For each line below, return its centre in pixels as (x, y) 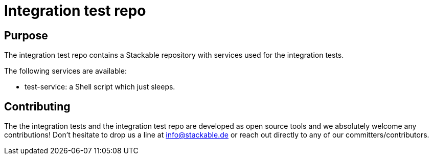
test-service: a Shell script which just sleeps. (100, 87)
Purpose (26, 35)
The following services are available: (66, 71)
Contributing (37, 106)
